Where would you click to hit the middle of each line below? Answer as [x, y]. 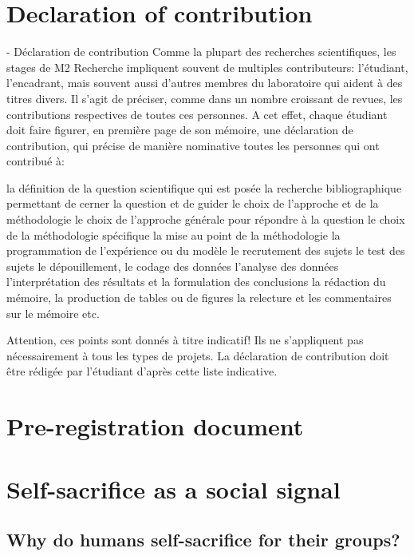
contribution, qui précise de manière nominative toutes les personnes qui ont [193, 145]
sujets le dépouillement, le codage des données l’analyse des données [173, 266]
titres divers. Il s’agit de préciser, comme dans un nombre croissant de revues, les [205, 98]
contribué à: [35, 161]
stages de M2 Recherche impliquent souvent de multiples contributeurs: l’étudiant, [207, 67]
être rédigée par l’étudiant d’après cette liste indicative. [142, 371]
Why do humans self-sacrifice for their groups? [203, 540]
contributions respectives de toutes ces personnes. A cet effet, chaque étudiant [197, 114]
